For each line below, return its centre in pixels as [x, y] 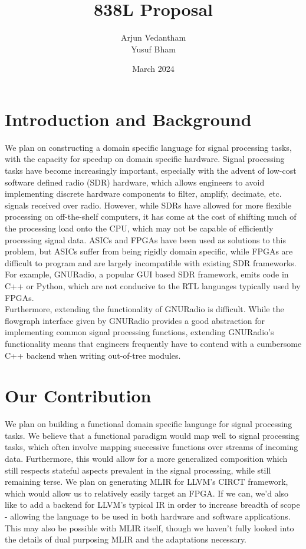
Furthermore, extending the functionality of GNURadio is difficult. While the [144, 309]
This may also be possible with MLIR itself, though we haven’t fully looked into [149, 527]
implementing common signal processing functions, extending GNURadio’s [139, 332]
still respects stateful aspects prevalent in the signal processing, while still [138, 470]
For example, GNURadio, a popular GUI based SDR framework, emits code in [147, 274]
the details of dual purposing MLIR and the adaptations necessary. [126, 539]
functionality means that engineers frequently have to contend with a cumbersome [153, 343]
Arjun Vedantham [153, 37]
